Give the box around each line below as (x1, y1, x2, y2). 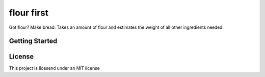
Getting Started (9, 37, 57, 45)
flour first (9, 7, 49, 18)
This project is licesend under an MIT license (9, 65, 100, 71)
